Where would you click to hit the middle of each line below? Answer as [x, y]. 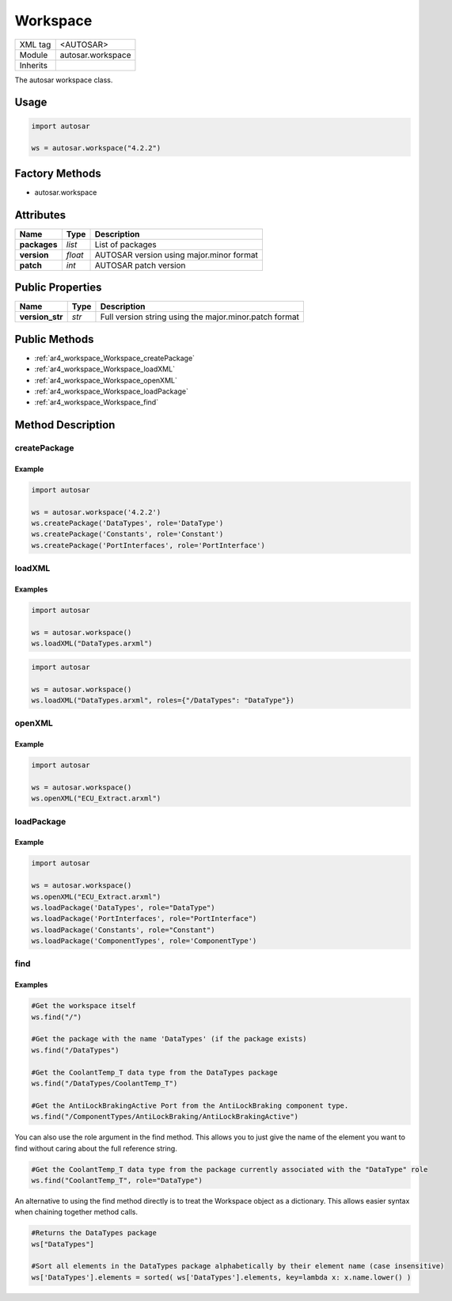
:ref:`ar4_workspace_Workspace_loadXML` [105, 369]
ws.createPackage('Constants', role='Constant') [127, 534]
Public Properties [58, 288]
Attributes [40, 215]
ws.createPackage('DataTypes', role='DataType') [127, 523]
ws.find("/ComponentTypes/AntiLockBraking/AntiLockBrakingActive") [165, 1117]
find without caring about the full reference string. [96, 1148]
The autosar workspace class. [64, 80]
